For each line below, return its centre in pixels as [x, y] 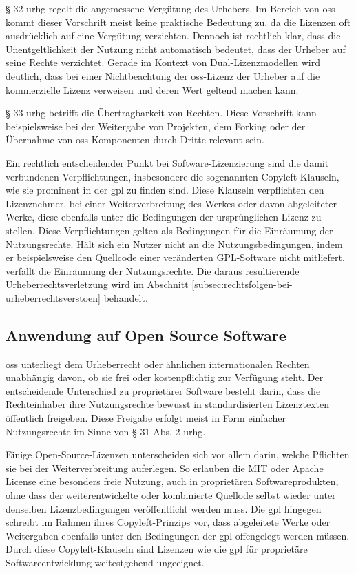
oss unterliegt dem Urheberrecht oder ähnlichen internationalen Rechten [158, 363]
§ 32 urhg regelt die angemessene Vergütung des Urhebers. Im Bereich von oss [170, 8]
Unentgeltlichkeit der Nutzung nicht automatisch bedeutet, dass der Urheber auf [176, 49]
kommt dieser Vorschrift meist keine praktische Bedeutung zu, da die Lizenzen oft [178, 22]
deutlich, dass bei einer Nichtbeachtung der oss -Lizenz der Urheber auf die [163, 75]
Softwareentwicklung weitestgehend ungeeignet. [105, 562]
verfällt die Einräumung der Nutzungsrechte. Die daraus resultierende [153, 270]
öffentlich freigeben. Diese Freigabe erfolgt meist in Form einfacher [146, 418]
